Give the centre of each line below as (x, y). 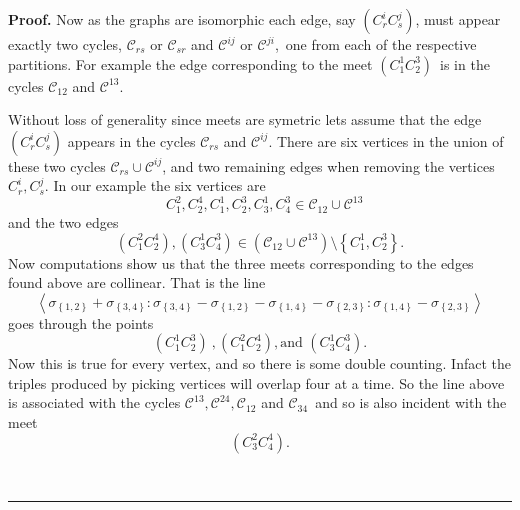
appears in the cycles (131, 140)
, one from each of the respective (375, 44)
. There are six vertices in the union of (386, 140)
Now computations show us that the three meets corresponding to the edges (241, 262)
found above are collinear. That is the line (137, 282)
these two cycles (57, 165)
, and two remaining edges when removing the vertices (328, 165)
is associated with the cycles (94, 402)
